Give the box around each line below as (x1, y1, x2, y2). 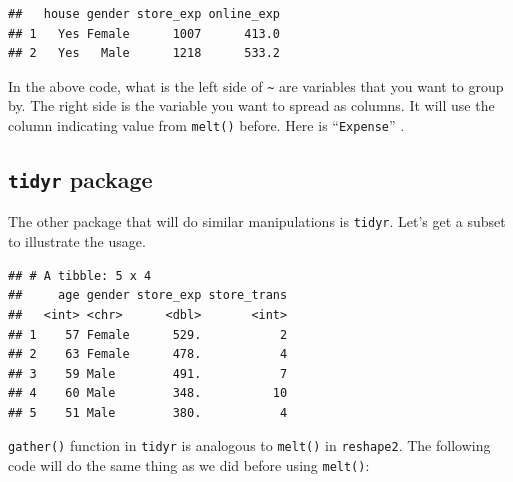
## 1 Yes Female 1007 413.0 (8, 26, 281, 41)
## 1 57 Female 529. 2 (8, 327, 288, 342)
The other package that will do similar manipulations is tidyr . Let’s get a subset (8, 211, 506, 232)
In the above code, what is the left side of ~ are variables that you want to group (8, 75, 504, 96)
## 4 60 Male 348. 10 (8, 386, 288, 401)
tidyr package (8, 164, 153, 195)
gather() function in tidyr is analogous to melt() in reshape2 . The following (8, 435, 491, 456)
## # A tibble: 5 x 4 (8, 268, 152, 283)
